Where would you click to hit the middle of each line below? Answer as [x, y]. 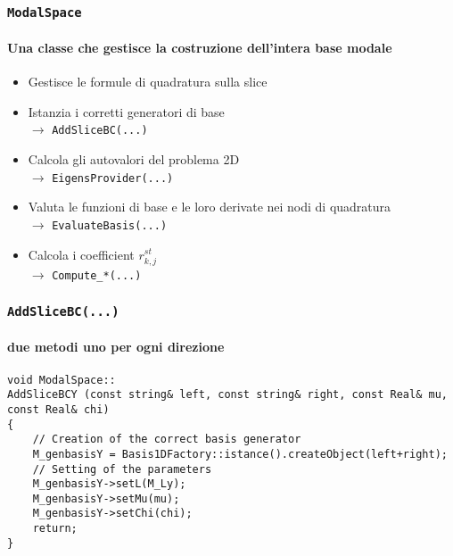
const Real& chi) [58, 409]
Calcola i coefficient [81, 254]
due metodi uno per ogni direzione [116, 347]
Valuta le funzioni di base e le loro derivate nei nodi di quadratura [210, 207]
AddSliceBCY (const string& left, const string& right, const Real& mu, [227, 395]
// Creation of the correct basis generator [167, 440]
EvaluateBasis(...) [110, 225]
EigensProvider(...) [113, 178]
